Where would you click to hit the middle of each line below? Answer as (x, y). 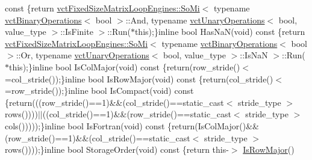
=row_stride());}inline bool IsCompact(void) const (99, 91)
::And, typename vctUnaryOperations (195, 20)
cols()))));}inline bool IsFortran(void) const (85, 125)
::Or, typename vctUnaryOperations (83, 55)
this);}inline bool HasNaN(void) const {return (220, 32)
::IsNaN (254, 55)
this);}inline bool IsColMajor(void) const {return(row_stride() (125, 66)
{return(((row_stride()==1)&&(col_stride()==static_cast (114, 102)
